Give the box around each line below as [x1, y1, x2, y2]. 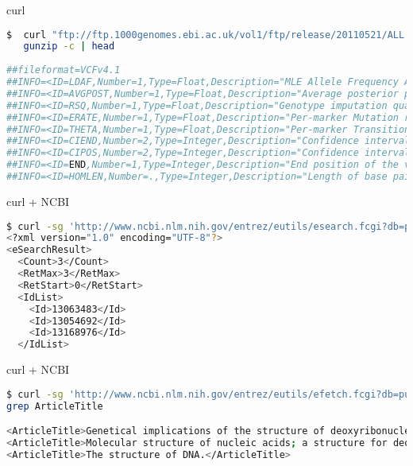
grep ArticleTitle [6, 400, 103, 412]
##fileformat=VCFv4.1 [6, 64, 121, 76]
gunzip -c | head [23, 41, 115, 52]
